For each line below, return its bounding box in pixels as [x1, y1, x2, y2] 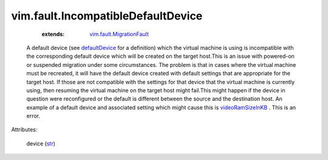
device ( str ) [26, 140, 56, 147]
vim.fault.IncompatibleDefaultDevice [11, 9, 203, 23]
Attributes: [11, 126, 38, 133]
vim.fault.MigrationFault [89, 30, 149, 38]
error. [26, 113, 41, 120]
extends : [41, 30, 65, 38]
